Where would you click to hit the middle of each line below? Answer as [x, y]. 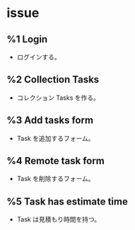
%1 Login [27, 39]
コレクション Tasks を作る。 [58, 98]
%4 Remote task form [56, 161]
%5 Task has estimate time [67, 201]
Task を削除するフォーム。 [55, 179]
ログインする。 [39, 57]
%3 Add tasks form [50, 121]
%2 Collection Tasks [53, 80]
